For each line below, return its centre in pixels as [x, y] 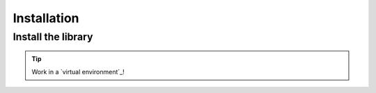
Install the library [53, 37]
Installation [46, 18]
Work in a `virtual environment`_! [78, 71]
